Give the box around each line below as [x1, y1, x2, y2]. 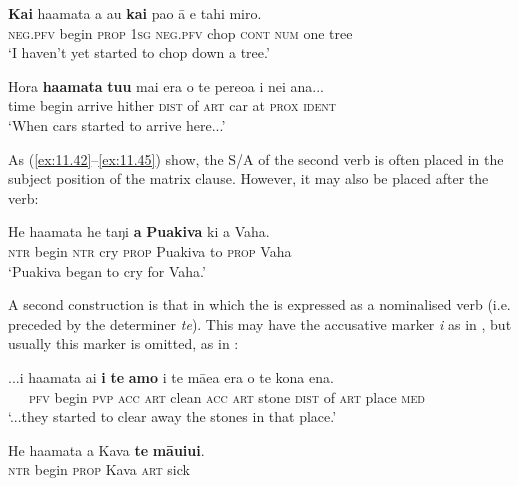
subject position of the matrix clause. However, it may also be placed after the [8, 168, 489, 189]
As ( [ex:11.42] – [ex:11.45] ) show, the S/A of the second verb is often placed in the [8, 148, 504, 169]
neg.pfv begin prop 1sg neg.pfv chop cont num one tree [8, 22, 353, 43]
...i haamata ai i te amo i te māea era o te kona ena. [8, 366, 334, 387]
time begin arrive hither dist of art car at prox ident [8, 95, 337, 116]
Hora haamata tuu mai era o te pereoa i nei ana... [8, 75, 324, 96]
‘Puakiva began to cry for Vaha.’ [8, 260, 206, 281]
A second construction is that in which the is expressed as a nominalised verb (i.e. [8, 294, 511, 315]
